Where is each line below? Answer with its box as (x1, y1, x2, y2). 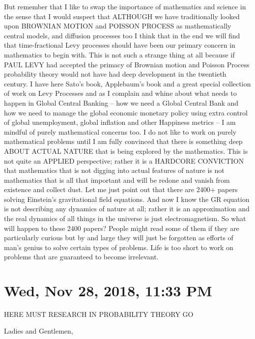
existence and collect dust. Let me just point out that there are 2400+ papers (4, 184, 238, 195)
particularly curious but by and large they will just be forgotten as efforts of (4, 232, 233, 243)
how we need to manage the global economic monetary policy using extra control (4, 107, 248, 117)
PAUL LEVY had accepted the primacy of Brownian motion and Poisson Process (4, 59, 250, 69)
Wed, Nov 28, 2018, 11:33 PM (4, 281, 212, 301)
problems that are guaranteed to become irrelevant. (4, 252, 159, 262)
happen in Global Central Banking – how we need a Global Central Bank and (4, 97, 239, 108)
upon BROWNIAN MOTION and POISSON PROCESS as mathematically (4, 21, 231, 31)
